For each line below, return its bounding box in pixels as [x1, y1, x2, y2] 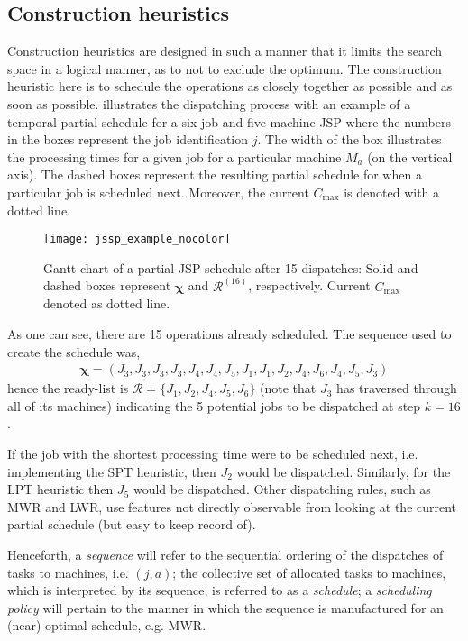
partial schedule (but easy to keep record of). [7, 515, 256, 534]
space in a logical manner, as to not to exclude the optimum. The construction [7, 59, 442, 78]
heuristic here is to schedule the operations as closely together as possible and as [7, 77, 453, 96]
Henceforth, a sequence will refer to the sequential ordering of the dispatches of [7, 545, 444, 563]
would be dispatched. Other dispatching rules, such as [133, 480, 431, 499]
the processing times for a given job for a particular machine [7, 147, 342, 166]
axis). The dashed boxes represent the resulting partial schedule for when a [7, 165, 422, 184]
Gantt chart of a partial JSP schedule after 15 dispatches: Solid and [43, 258, 418, 277]
